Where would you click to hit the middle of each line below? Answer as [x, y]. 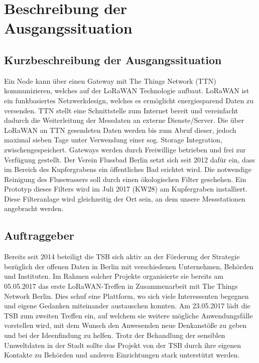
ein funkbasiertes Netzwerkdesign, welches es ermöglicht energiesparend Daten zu [129, 100]
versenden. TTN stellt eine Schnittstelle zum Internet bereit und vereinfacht [121, 110]
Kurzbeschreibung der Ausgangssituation [113, 59]
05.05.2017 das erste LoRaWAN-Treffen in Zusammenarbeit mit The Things [121, 286]
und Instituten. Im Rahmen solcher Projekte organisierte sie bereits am [114, 276]
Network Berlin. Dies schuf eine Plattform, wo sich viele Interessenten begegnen [126, 296]
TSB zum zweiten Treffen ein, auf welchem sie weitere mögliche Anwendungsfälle [128, 315]
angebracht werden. [34, 208]
